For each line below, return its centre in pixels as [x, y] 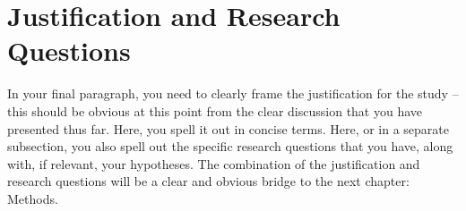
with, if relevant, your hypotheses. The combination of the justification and [214, 163]
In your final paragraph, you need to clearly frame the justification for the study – [233, 93]
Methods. [33, 198]
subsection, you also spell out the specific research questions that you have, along [230, 146]
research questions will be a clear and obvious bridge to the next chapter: [208, 181]
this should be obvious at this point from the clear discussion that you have [215, 110]
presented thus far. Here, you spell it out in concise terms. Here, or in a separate [229, 128]
